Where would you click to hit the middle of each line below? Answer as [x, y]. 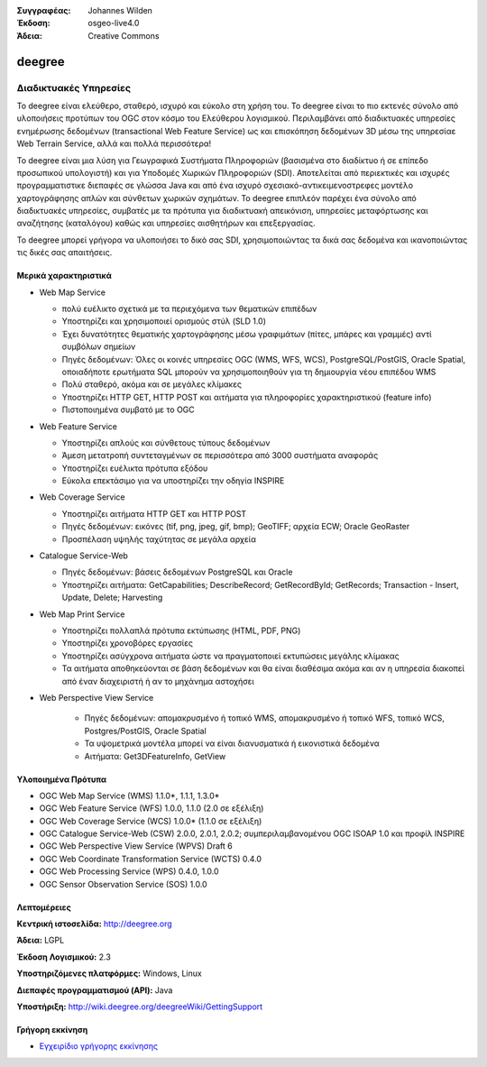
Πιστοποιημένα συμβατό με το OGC [129, 409]
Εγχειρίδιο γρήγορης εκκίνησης [98, 1046]
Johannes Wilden [120, 10]
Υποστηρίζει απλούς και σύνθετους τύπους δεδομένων [166, 443]
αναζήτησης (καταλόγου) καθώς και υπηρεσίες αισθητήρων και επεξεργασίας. [166, 223]
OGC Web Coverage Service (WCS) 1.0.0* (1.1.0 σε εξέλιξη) [151, 821]
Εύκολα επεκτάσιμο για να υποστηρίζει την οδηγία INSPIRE [173, 481]
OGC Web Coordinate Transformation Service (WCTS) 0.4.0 [150, 859]
